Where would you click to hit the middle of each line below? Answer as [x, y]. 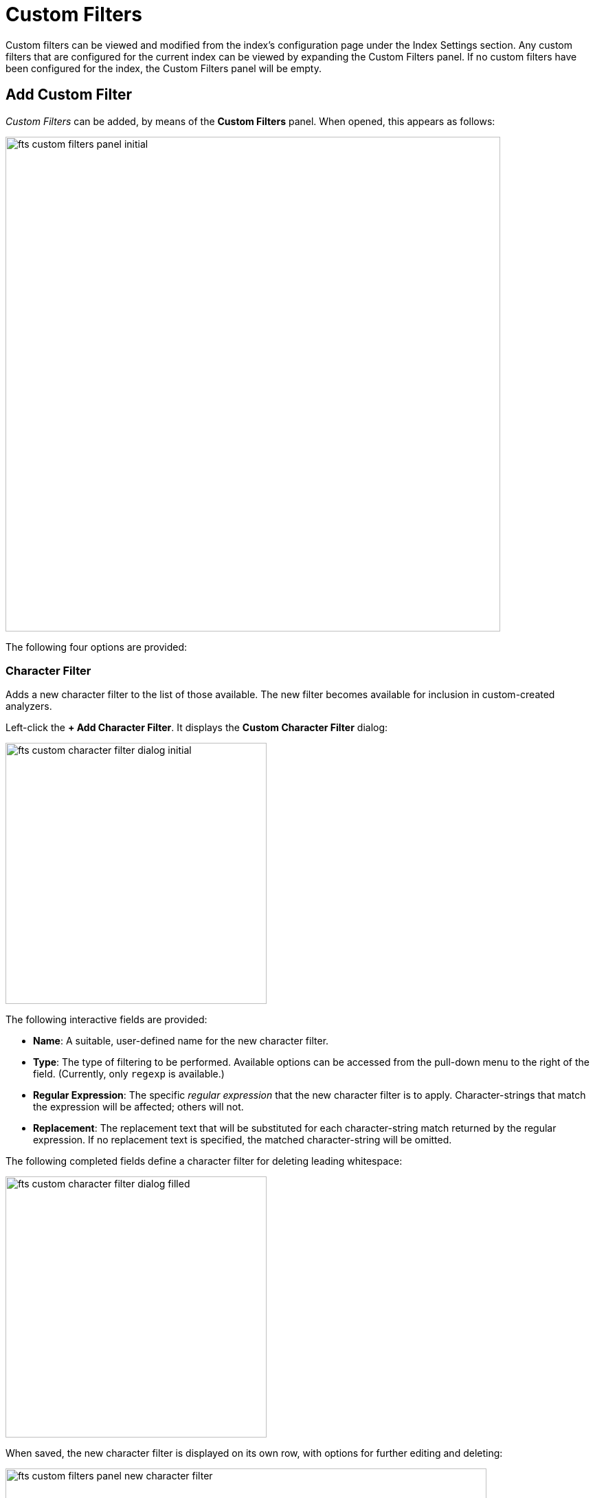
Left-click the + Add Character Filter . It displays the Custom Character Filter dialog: [197, 728]
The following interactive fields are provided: [106, 1020]
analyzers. [29, 706]
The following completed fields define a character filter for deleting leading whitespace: [204, 1161]
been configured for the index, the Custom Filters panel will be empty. [164, 68]
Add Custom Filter [69, 95]
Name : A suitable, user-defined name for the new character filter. [181, 1041]
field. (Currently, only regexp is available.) [129, 1074]
